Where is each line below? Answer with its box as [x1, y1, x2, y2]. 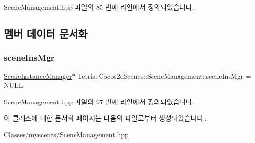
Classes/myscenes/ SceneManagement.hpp [4, 129, 128, 139]
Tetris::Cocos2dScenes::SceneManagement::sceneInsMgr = [77, 70, 251, 81]
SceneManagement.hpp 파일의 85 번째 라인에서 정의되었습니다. [4, 2, 194, 12]
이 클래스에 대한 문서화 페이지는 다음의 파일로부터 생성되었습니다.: [4, 113, 207, 123]
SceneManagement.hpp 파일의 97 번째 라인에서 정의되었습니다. [4, 96, 194, 106]
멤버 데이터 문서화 [4, 25, 88, 41]
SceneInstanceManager [4, 70, 72, 81]
